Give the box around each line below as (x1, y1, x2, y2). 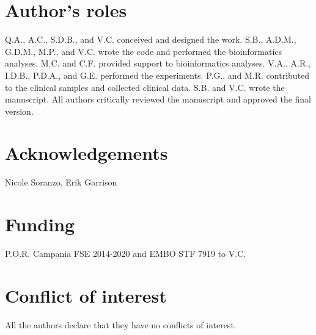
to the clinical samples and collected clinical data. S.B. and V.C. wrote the (5, 81, 285, 93)
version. (5, 104, 34, 117)
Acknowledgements (5, 140, 168, 165)
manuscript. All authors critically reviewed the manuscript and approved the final (5, 93, 312, 106)
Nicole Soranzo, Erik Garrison (5, 176, 117, 189)
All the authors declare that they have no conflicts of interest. (5, 318, 237, 331)
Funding (5, 212, 75, 237)
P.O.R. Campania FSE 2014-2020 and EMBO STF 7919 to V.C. (5, 247, 246, 260)
